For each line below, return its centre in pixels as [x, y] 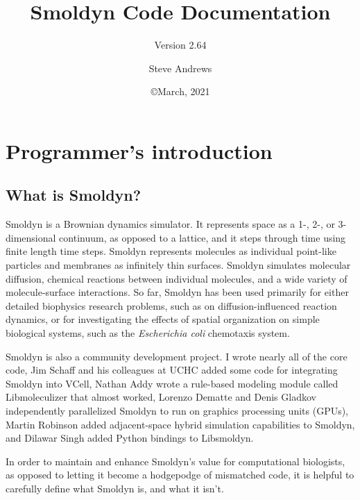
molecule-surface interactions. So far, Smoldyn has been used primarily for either [177, 292]
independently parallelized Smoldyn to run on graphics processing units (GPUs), [177, 411]
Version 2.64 [180, 45]
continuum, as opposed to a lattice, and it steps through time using [203, 237]
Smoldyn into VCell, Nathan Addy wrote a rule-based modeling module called [172, 383]
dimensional [31, 237]
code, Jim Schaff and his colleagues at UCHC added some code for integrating [172, 370]
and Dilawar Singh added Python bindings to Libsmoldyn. [130, 438]
